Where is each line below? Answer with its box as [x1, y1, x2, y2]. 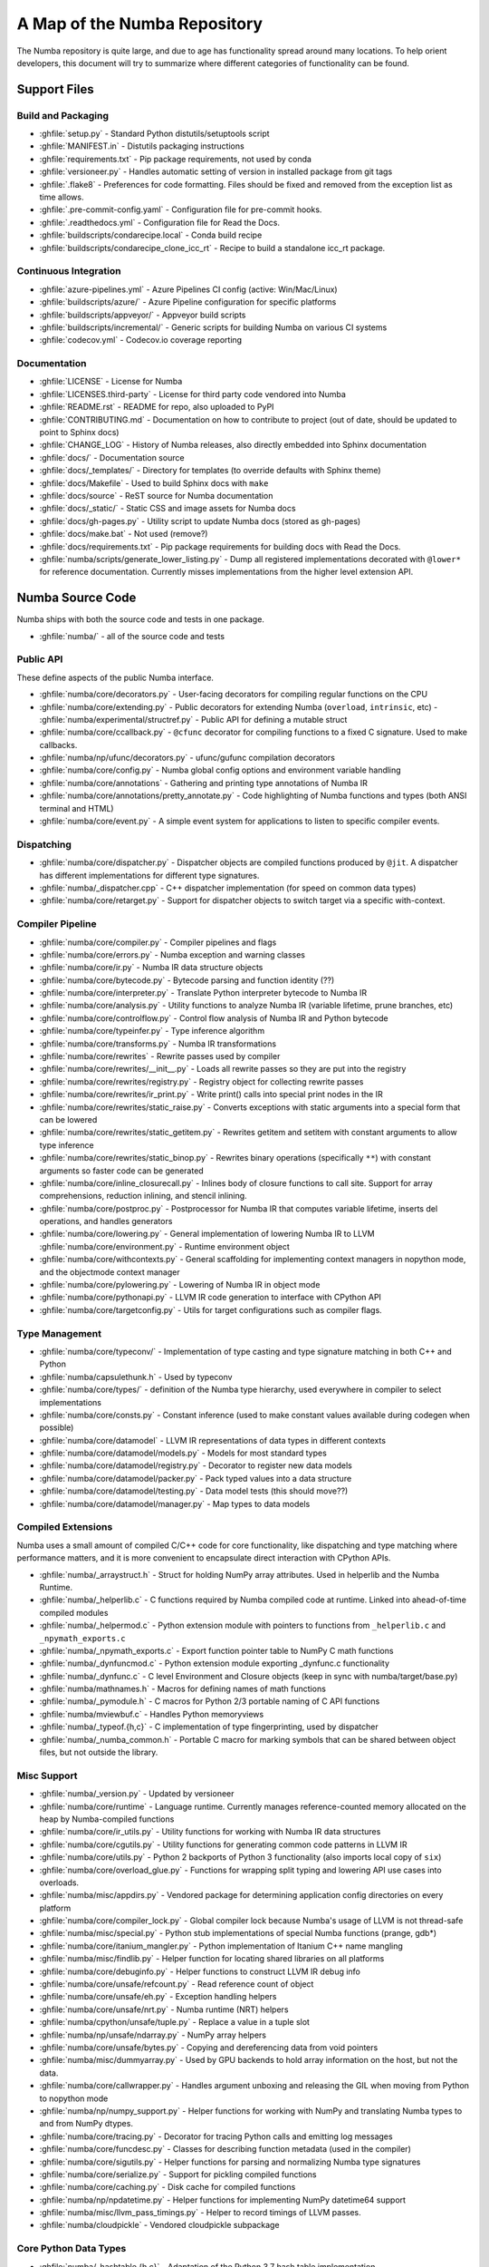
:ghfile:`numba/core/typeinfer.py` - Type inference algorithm [39, 1026, 265, 1036]
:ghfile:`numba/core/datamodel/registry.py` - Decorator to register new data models [39, 1460, 352, 1471]
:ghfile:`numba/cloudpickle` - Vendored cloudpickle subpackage [39, 2220, 280, 2231]
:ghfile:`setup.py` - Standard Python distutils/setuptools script [39, 128, 271, 140]
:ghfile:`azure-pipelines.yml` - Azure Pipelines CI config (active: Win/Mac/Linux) [39, 284, 339, 295]
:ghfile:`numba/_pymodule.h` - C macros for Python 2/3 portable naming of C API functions [39, 1696, 380, 1707]
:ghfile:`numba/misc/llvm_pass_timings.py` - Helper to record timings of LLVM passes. [39, 2207, 361, 2218]
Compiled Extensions [16, 1521, 113, 1533]
